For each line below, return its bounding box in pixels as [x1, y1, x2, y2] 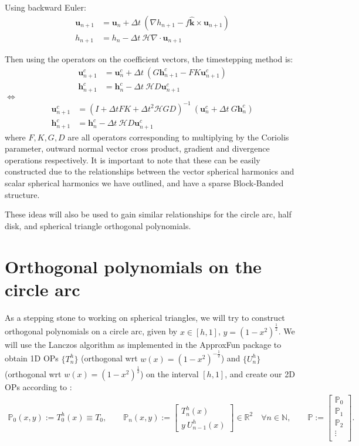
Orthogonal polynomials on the [5, 254, 262, 278]
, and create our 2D [225, 367, 295, 380]
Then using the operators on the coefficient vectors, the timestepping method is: [5, 53, 293, 65]
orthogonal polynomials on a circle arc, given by [5, 325, 178, 337]
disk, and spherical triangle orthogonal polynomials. [5, 219, 191, 232]
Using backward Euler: [5, 1, 86, 13]
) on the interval [140, 367, 199, 380]
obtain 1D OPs [5, 352, 59, 364]
